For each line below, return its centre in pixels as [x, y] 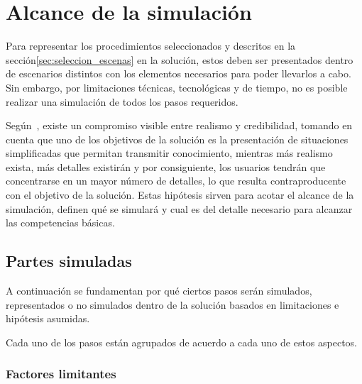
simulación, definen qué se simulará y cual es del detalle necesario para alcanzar [179, 208]
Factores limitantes [61, 374]
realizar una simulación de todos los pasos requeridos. [122, 101]
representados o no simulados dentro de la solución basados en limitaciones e [172, 304]
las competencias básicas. [60, 223]
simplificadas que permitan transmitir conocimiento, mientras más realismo [169, 153]
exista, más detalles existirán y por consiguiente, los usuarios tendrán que [166, 166]
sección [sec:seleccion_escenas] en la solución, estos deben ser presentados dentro [180, 59]
